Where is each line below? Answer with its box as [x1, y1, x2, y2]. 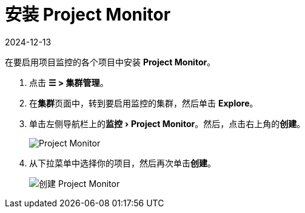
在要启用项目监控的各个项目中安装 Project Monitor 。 [5, 56, 216, 67]
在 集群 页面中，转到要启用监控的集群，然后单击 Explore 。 [29, 97, 258, 108]
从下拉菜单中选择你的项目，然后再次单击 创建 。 [29, 157, 216, 168]
